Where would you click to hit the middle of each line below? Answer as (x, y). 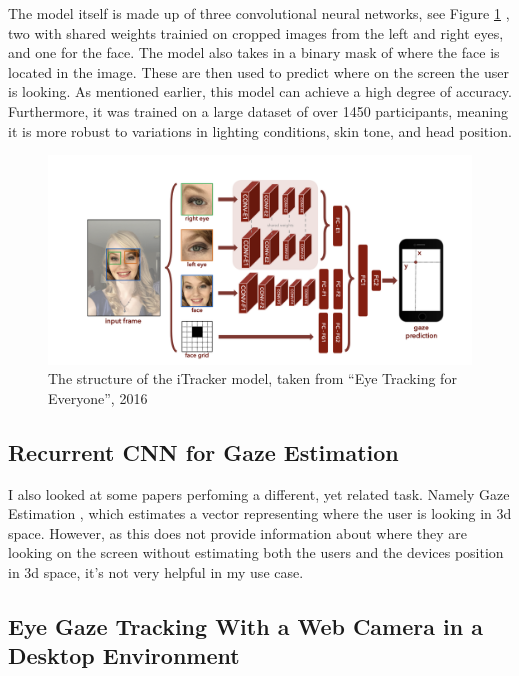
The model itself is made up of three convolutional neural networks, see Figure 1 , (259, 13)
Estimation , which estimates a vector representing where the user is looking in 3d (260, 513)
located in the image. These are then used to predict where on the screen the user (258, 71)
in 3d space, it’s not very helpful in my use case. (156, 572)
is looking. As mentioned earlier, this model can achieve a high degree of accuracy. (260, 91)
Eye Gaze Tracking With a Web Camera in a (245, 626)
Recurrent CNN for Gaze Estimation (203, 451)
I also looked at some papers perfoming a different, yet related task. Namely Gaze (259, 493)
